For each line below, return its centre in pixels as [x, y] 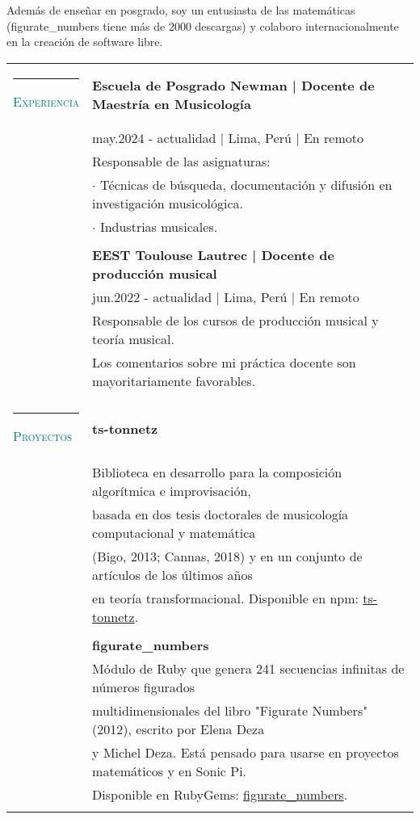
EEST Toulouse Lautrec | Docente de [213, 254]
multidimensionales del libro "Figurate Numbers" [230, 710]
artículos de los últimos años [172, 574]
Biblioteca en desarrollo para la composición [217, 472]
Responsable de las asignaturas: [181, 161]
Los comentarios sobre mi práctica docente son [224, 362]
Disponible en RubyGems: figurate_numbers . [220, 794]
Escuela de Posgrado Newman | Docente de [233, 85]
